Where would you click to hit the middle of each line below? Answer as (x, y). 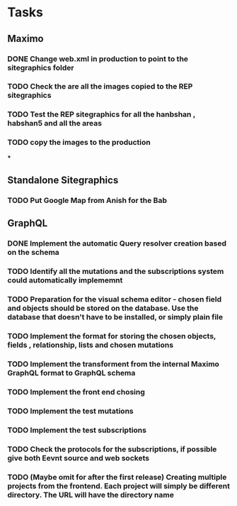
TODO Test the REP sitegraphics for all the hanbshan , (102, 114)
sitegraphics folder (41, 67)
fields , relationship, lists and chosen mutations (91, 345)
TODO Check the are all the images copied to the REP (100, 87)
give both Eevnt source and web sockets (79, 458)
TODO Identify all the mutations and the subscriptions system (116, 272)
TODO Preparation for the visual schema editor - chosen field (115, 299)
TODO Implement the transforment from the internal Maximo (113, 364)
